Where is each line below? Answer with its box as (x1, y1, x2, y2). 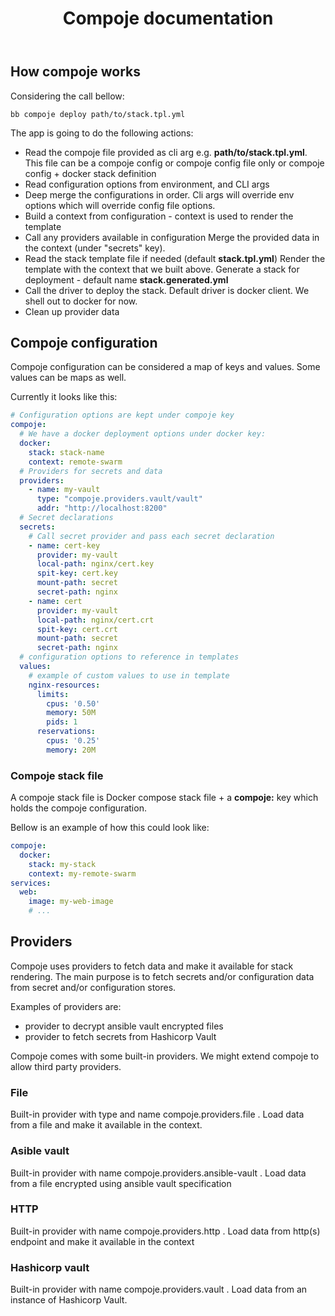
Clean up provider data (24, 305, 120, 317)
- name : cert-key (28, 540, 101, 551)
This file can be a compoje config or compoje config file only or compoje (24, 157, 325, 169)
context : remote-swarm (28, 457, 123, 467)
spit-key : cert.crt (36, 624, 118, 634)
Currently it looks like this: (10, 391, 118, 403)
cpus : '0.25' (46, 736, 101, 746)
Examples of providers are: (10, 1000, 122, 1012)
